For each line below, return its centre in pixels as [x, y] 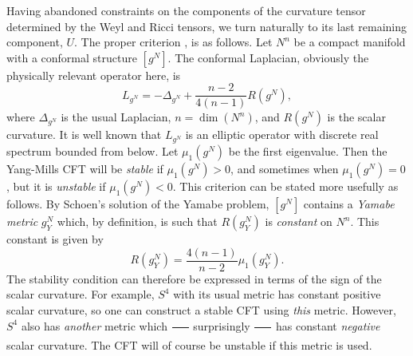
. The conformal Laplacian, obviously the [268, 57]
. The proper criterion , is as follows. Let [173, 42]
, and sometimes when [285, 169]
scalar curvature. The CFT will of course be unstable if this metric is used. [189, 345]
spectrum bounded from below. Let [92, 151]
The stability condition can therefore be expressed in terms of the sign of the [194, 278]
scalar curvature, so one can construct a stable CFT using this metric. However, [201, 310]
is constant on [299, 222]
